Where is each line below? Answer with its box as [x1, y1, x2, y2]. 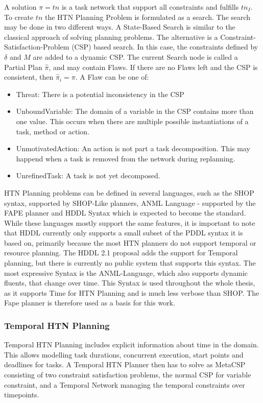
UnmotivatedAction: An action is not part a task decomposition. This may [16, 143, 250, 154]
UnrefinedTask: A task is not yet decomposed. [16, 170, 160, 181]
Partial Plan [4, 61, 42, 72]
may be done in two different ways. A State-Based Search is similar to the [4, 21, 235, 32]
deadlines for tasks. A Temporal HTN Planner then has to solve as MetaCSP [4, 359, 246, 370]
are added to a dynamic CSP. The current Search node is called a [33, 51, 238, 62]
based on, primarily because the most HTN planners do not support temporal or [4, 237, 256, 248]
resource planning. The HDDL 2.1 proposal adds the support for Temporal [4, 247, 238, 258]
